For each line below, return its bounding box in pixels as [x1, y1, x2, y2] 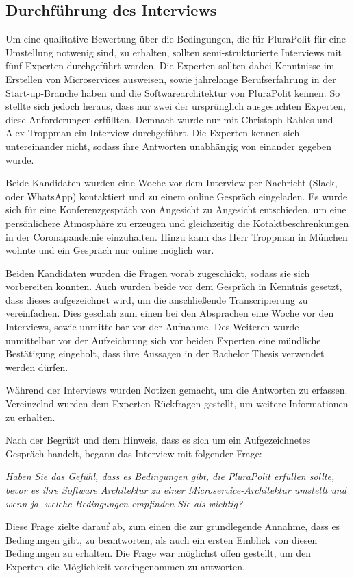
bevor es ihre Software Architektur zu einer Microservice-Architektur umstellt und [5, 483, 346, 497]
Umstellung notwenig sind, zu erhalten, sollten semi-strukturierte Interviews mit [5, 45, 342, 59]
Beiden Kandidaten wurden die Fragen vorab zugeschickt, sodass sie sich [5, 265, 310, 280]
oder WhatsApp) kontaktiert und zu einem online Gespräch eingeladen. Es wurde [5, 189, 348, 203]
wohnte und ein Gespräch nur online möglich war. [5, 243, 214, 257]
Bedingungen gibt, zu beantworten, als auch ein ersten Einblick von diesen [5, 532, 318, 546]
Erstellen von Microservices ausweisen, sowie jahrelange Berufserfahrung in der [5, 71, 336, 86]
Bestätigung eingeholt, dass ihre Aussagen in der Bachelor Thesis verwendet [5, 346, 325, 361]
